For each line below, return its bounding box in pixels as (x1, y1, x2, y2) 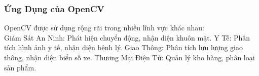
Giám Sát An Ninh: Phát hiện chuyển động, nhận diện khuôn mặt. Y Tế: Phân (4, 32, 250, 43)
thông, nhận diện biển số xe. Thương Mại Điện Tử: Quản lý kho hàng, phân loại (4, 52, 255, 62)
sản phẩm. (4, 62, 36, 72)
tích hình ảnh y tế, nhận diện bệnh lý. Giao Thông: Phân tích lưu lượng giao (4, 42, 243, 53)
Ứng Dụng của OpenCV (4, 2, 104, 15)
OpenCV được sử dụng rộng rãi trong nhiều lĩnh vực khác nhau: (4, 22, 204, 33)
